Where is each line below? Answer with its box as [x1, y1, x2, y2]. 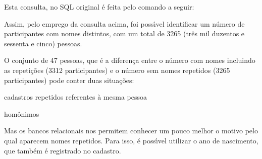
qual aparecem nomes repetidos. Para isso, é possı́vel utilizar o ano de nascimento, [4, 135, 258, 145]
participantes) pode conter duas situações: [4, 74, 134, 85]
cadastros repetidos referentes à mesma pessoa [4, 92, 147, 102]
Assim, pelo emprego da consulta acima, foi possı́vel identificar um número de [4, 18, 245, 29]
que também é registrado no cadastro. [4, 145, 121, 155]
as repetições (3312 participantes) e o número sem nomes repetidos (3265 [4, 64, 230, 75]
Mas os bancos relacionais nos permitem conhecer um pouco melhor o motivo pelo [4, 125, 258, 136]
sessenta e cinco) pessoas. [4, 38, 82, 48]
